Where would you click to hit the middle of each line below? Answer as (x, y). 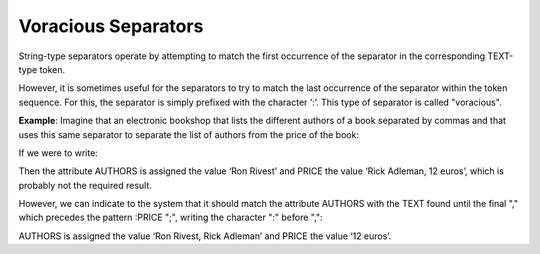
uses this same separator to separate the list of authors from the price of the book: (189, 134)
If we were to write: (58, 152)
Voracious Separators (111, 26)
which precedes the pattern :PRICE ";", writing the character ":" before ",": (171, 217)
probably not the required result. (85, 185)
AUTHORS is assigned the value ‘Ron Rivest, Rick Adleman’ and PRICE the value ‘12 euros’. (205, 236)
